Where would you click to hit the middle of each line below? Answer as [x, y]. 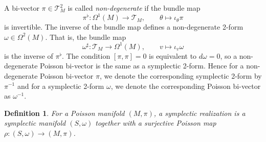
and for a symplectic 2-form [61, 86]
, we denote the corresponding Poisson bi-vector [186, 86]
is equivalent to [173, 55]
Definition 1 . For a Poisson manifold [64, 113]
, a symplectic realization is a [199, 113]
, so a [229, 55]
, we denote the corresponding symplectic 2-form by [181, 75]
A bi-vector [22, 8]
